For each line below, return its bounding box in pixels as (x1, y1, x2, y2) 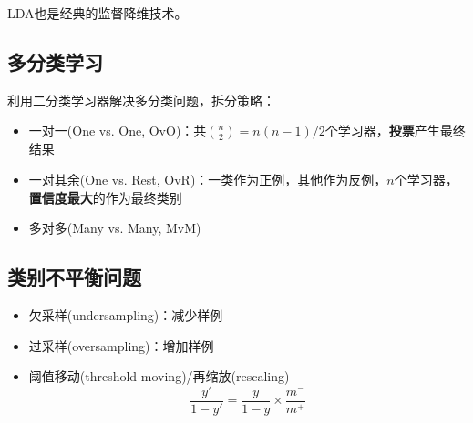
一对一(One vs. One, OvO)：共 (28, 121, 207, 140)
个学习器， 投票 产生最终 (324, 121, 466, 140)
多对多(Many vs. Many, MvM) (28, 218, 201, 237)
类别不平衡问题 (7, 263, 141, 291)
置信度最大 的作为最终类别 (28, 187, 182, 206)
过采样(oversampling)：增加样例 (28, 336, 214, 355)
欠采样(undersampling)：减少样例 (28, 305, 223, 324)
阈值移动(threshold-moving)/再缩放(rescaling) (28, 367, 290, 386)
